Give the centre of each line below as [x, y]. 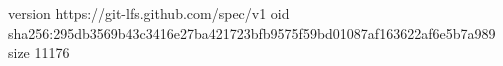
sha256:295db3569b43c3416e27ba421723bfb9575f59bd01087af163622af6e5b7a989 [252, 32]
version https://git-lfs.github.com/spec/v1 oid [149, 13]
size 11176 [39, 52]
